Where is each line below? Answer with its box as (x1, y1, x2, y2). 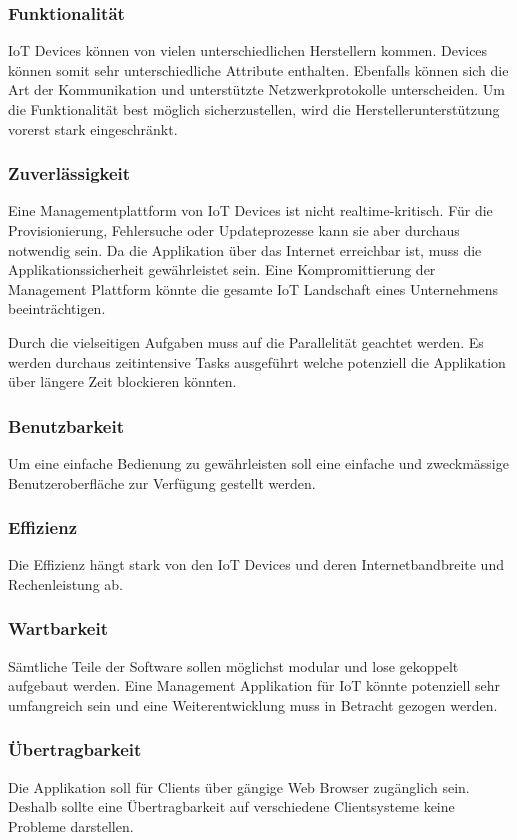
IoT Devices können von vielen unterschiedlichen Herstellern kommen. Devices (8, 40, 488, 61)
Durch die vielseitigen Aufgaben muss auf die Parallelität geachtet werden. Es (8, 331, 484, 352)
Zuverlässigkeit (8, 161, 131, 186)
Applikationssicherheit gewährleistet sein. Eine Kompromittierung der (8, 259, 436, 280)
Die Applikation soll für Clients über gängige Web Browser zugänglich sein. (8, 776, 470, 797)
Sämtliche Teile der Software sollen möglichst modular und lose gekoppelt (8, 655, 459, 676)
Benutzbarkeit (8, 413, 124, 438)
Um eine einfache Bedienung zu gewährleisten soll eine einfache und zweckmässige (8, 452, 509, 473)
